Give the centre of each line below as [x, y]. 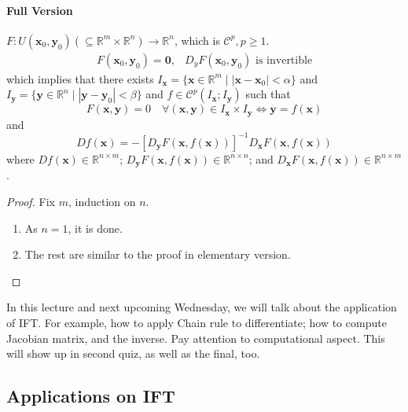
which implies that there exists [80, 78]
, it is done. [95, 228]
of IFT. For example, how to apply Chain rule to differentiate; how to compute [197, 322]
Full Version [40, 10]
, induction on [102, 202]
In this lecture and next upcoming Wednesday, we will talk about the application [202, 307]
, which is [197, 40]
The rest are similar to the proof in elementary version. [158, 254]
